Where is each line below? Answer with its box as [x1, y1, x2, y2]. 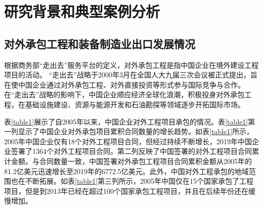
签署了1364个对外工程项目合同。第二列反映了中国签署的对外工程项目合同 [11, 146, 252, 156]
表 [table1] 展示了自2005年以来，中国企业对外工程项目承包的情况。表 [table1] [4, 116, 248, 127]
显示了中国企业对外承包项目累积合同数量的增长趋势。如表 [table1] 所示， [18, 126, 254, 137]
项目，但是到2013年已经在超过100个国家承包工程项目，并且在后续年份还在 [4, 185, 248, 196]
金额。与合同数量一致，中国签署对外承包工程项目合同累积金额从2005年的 [11, 155, 252, 166]
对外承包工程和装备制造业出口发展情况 [4, 35, 195, 51]
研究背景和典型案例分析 [4, 1, 160, 22]
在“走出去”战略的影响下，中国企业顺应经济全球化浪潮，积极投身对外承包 [4, 89, 245, 100]
